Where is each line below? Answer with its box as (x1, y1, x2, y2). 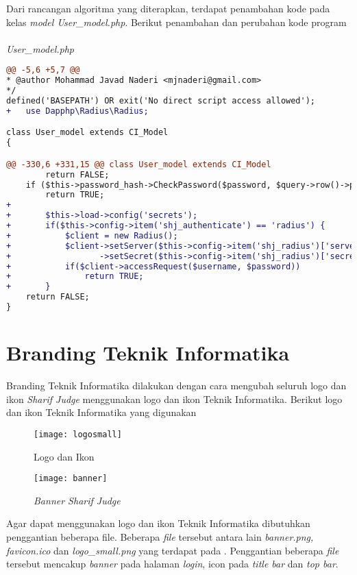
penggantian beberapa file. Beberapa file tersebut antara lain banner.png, (6, 529, 314, 543)
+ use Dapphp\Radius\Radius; (6, 106, 149, 116)
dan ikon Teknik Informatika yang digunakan (6, 405, 197, 419)
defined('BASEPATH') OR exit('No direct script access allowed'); (6, 96, 316, 106)
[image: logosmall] (34, 429, 122, 439)
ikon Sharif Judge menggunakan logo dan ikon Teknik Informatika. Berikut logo (6, 391, 343, 406)
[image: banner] (34, 474, 108, 484)
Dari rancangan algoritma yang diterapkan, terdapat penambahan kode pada (6, 1, 330, 15)
